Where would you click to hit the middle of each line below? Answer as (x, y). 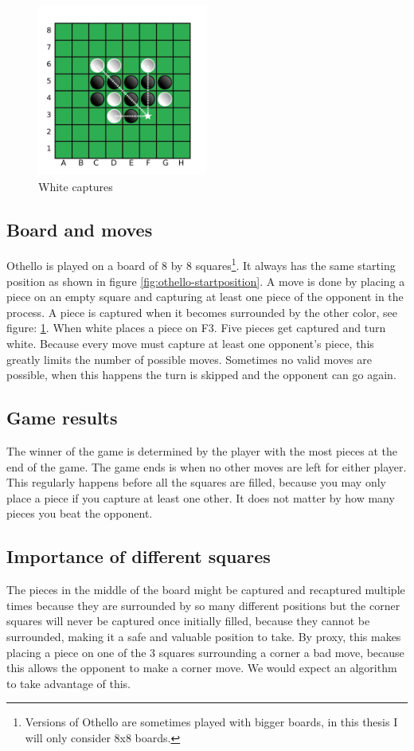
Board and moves (80, 229)
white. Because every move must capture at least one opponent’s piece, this (190, 344)
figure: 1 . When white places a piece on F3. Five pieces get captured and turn (196, 328)
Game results (62, 418)
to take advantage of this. (69, 683)
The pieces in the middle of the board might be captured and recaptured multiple (206, 590)
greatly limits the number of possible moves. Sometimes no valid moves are (189, 359)
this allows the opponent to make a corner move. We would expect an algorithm (202, 668)
